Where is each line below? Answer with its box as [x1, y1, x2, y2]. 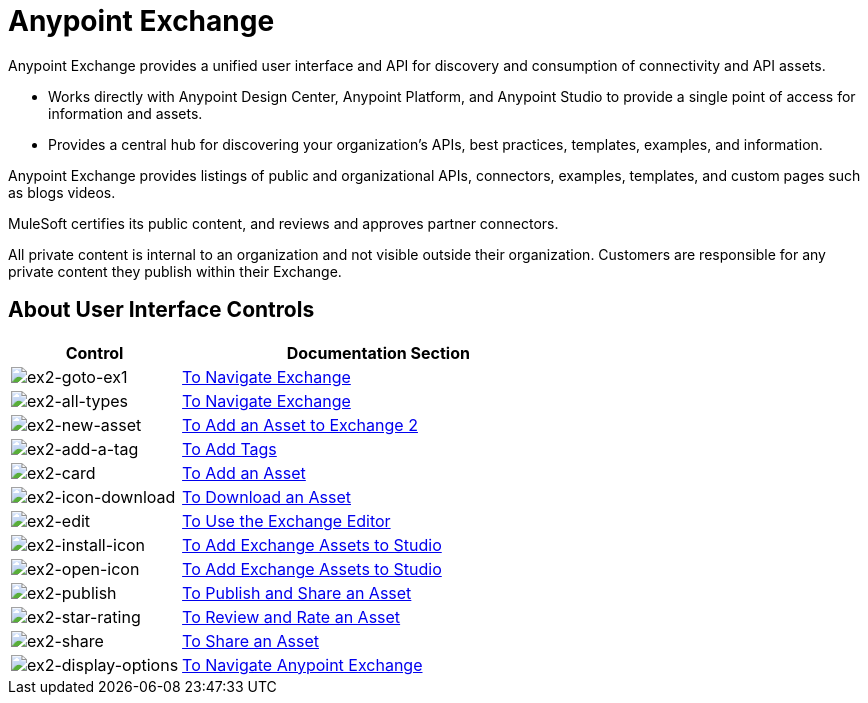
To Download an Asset [182, 486, 351, 507]
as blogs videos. [8, 183, 116, 201]
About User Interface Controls [8, 297, 315, 323]
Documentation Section [286, 342, 470, 363]
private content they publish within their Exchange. [8, 262, 342, 280]
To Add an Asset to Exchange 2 [182, 414, 418, 435]
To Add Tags [182, 438, 277, 459]
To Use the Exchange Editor [182, 510, 391, 531]
